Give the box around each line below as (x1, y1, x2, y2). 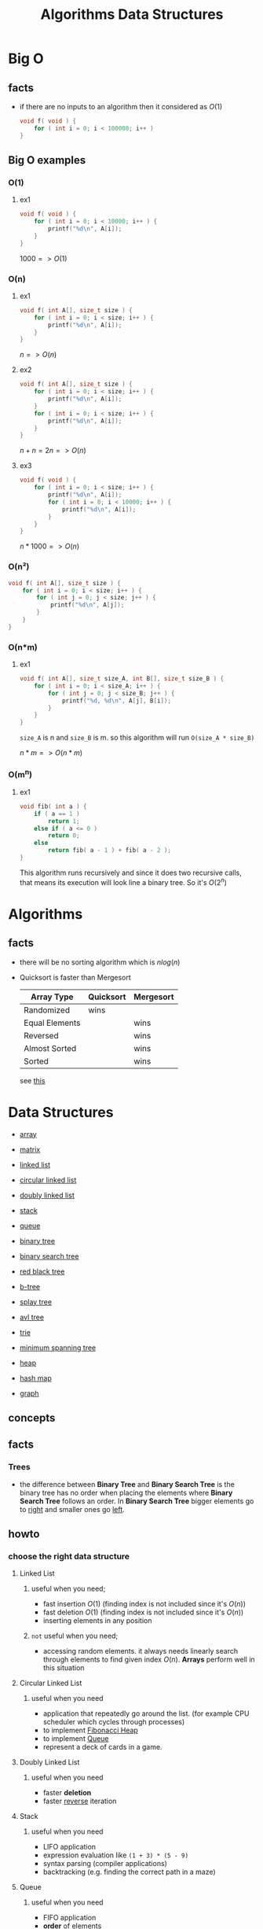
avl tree (19, 1312, 45, 1322)
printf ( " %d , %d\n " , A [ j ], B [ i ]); (61, 696, 171, 705)
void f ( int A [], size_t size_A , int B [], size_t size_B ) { (19, 675, 225, 683)
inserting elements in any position (42, 1616, 152, 1625)
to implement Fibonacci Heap (42, 1725, 139, 1735)
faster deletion (42, 1788, 92, 1798)
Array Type (31, 991, 74, 1002)
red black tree (19, 1267, 65, 1276)
